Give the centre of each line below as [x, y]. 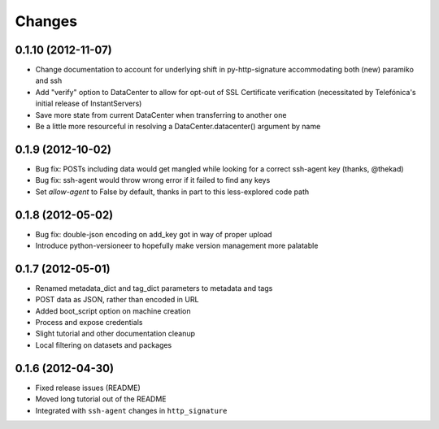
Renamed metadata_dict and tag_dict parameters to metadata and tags [154, 288]
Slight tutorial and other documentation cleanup [115, 334]
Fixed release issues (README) [88, 388]
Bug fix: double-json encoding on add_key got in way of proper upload [154, 234]
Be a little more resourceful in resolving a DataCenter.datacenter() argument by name [178, 127]
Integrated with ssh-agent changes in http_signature [131, 410]
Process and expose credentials [89, 323]
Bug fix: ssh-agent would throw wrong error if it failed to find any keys [153, 180]
